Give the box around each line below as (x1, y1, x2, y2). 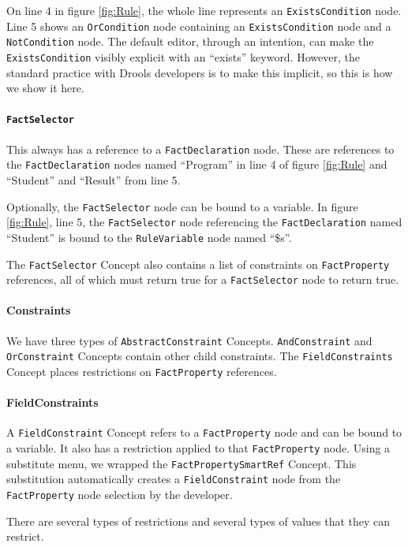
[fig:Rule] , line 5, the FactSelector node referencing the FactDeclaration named (6, 214, 402, 230)
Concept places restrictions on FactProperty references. (6, 363, 277, 379)
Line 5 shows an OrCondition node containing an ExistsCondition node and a (6, 17, 391, 34)
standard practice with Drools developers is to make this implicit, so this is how (6, 64, 393, 80)
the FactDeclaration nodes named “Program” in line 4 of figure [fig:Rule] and (6, 156, 387, 173)
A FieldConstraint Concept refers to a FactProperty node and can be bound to (6, 424, 402, 441)
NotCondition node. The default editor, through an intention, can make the (6, 33, 374, 50)
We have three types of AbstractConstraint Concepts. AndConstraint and (6, 332, 372, 348)
